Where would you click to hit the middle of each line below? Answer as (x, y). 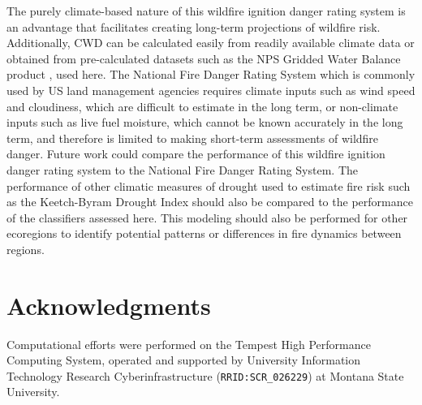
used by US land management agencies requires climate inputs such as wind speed (211, 90)
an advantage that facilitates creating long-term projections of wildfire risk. (194, 26)
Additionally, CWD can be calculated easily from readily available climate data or (211, 43)
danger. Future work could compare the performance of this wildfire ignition (196, 154)
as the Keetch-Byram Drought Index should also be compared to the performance (210, 202)
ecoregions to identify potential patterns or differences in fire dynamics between (204, 233)
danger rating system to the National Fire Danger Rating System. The (183, 169)
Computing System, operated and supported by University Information (184, 360)
